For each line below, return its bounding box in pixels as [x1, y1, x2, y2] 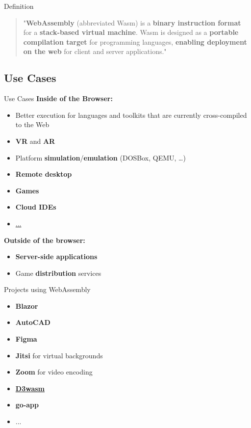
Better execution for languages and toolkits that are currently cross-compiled [15, 109, 247, 120]
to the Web [15, 119, 50, 130]
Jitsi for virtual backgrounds [15, 350, 103, 360]
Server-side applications [15, 251, 98, 262]
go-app [15, 400, 39, 410]
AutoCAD [15, 317, 50, 327]
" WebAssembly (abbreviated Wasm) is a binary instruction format [23, 17, 241, 27]
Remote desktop [15, 169, 72, 179]
